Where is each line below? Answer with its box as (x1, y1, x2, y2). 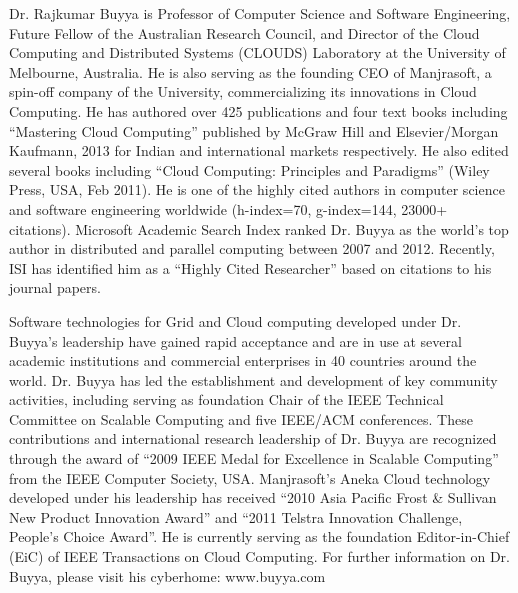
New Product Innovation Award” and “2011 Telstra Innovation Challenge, (9, 506, 463, 527)
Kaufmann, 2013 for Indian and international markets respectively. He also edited (9, 140, 509, 161)
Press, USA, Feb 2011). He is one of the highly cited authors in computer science (9, 179, 505, 200)
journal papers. (9, 277, 101, 298)
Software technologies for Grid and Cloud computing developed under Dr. (9, 310, 462, 331)
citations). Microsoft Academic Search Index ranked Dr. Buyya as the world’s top (9, 218, 509, 239)
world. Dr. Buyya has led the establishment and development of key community (9, 369, 498, 390)
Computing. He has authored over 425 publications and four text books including (9, 100, 508, 121)
